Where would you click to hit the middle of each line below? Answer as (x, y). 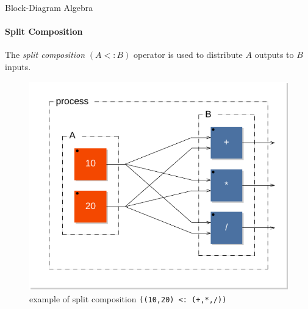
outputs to (274, 55)
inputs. (18, 66)
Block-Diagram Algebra (49, 7)
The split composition (45, 55)
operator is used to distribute (188, 55)
